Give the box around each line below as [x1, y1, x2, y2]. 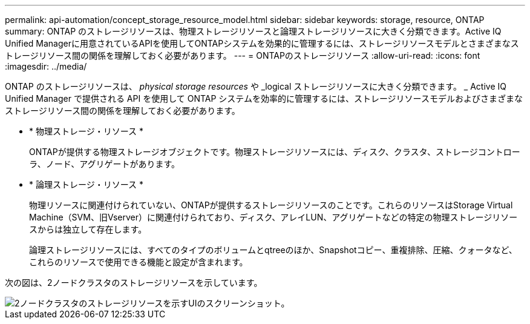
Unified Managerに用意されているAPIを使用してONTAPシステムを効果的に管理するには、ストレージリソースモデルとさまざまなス [5, 38, 519, 48]
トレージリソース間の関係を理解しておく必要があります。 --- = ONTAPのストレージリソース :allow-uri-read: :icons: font [5, 50, 480, 61]
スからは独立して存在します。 [29, 224, 147, 234]
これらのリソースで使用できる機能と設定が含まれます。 [29, 257, 248, 267]
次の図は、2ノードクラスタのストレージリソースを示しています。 [5, 277, 263, 288]
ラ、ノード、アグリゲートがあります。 [29, 159, 180, 169]
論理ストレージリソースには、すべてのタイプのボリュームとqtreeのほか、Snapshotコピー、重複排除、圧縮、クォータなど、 [29, 245, 517, 255]
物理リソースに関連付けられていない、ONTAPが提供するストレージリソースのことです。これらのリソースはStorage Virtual [29, 200, 513, 210]
